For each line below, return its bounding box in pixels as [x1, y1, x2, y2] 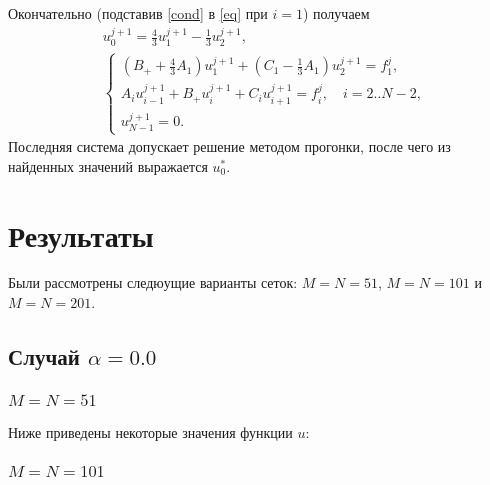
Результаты [8, 214, 154, 255]
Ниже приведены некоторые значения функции [8, 421, 293, 442]
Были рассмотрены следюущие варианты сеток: [8, 272, 298, 293]
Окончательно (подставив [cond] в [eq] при [8, 3, 268, 23]
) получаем [302, 3, 370, 23]
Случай [8, 341, 80, 372]
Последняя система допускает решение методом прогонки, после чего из [8, 136, 451, 157]
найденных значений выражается [8, 155, 208, 176]
